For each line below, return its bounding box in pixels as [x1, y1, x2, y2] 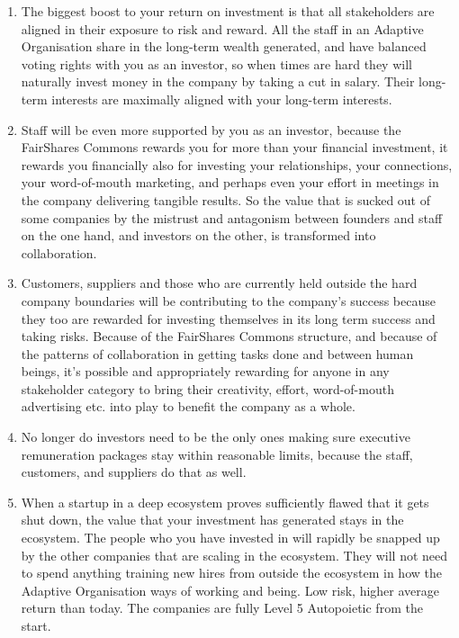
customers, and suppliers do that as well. [21, 463, 247, 481]
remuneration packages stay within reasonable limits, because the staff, [21, 445, 413, 463]
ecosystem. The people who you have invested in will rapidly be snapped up [21, 528, 440, 547]
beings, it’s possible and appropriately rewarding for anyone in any [21, 362, 390, 381]
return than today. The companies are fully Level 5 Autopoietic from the [21, 598, 423, 617]
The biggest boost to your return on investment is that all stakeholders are [21, 2, 435, 20]
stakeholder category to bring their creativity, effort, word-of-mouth [21, 379, 394, 398]
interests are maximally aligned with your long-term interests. [51, 89, 392, 108]
